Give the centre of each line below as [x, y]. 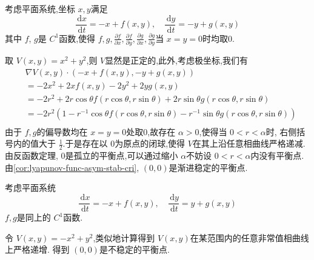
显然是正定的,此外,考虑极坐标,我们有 [176, 60]
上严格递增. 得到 [37, 249]
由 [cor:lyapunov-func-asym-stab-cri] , [72, 167]
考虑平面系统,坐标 [40, 8]
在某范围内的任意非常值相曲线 [249, 237]
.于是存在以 [85, 143]
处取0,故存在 [151, 131]
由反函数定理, [32, 155]
